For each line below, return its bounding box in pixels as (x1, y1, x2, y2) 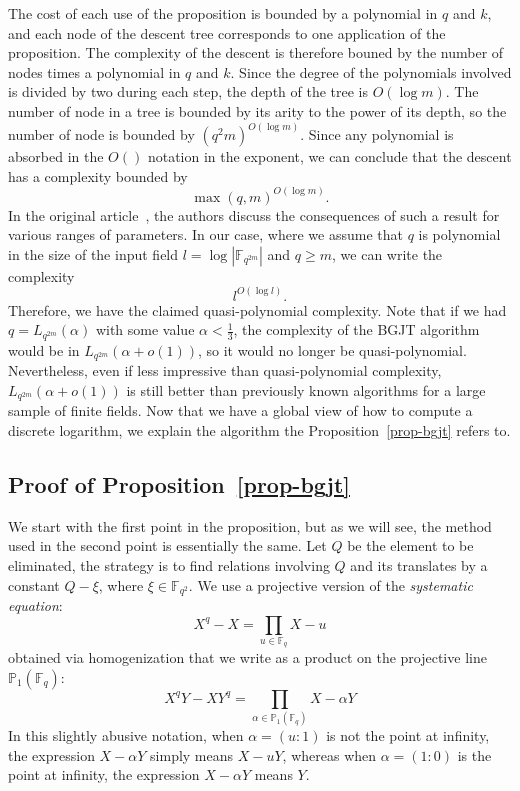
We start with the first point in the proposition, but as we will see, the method (8, 515, 492, 536)
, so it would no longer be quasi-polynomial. (197, 339, 467, 360)
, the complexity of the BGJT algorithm (233, 319, 480, 340)
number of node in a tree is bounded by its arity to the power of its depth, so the (8, 100, 507, 121)
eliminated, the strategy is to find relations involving (8, 554, 330, 575)
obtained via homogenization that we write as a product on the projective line (8, 647, 487, 668)
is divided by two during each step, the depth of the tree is (8, 81, 369, 102)
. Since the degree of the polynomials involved (230, 61, 512, 82)
